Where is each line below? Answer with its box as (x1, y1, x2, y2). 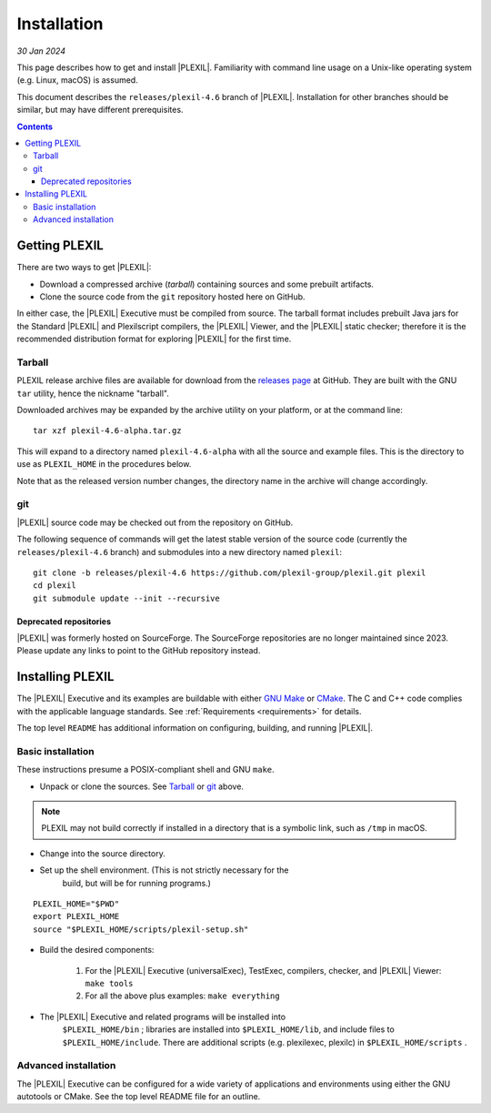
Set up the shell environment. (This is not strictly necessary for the (39, 865, 289, 875)
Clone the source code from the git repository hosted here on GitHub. (39, 291, 306, 302)
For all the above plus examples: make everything (85, 990, 281, 1001)
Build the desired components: (39, 945, 155, 956)
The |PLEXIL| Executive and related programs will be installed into (39, 1011, 286, 1022)
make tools (85, 978, 134, 988)
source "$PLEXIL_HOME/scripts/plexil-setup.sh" (33, 924, 249, 935)
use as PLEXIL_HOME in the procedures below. (16, 459, 192, 470)
